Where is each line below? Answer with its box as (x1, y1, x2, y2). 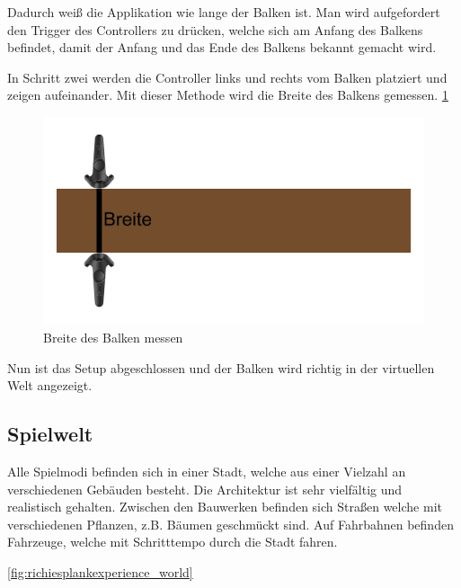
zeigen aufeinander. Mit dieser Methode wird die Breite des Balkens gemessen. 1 (7, 85, 448, 104)
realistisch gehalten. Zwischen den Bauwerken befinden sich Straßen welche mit (7, 497, 442, 516)
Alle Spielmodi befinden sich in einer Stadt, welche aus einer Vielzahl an (7, 462, 406, 480)
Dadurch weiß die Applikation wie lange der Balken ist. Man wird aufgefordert (7, 3, 440, 21)
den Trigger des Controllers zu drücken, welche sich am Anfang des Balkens (7, 20, 423, 39)
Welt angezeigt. (7, 376, 93, 395)
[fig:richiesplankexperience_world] (7, 562, 193, 581)
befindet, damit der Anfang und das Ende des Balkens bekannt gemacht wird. (7, 38, 437, 57)
